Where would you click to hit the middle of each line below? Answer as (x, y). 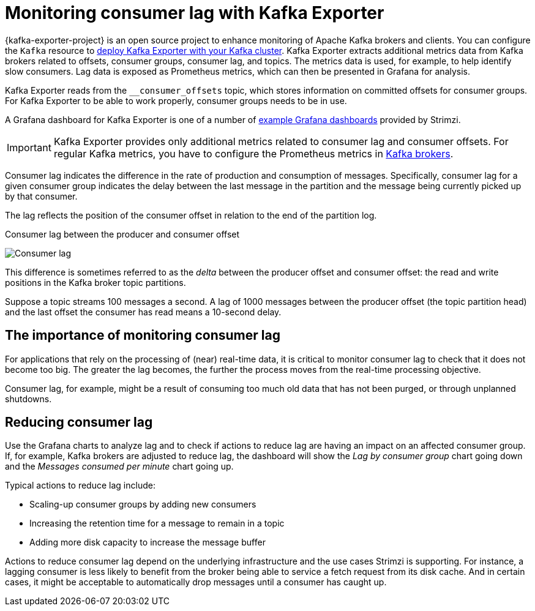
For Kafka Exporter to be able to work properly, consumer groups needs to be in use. (176, 100)
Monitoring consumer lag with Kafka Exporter (195, 13)
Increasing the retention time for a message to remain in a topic (157, 523)
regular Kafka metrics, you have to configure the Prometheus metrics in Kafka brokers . (253, 153)
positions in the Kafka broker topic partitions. (95, 282)
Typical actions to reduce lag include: (80, 485)
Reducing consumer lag (79, 422)
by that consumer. (41, 196)
